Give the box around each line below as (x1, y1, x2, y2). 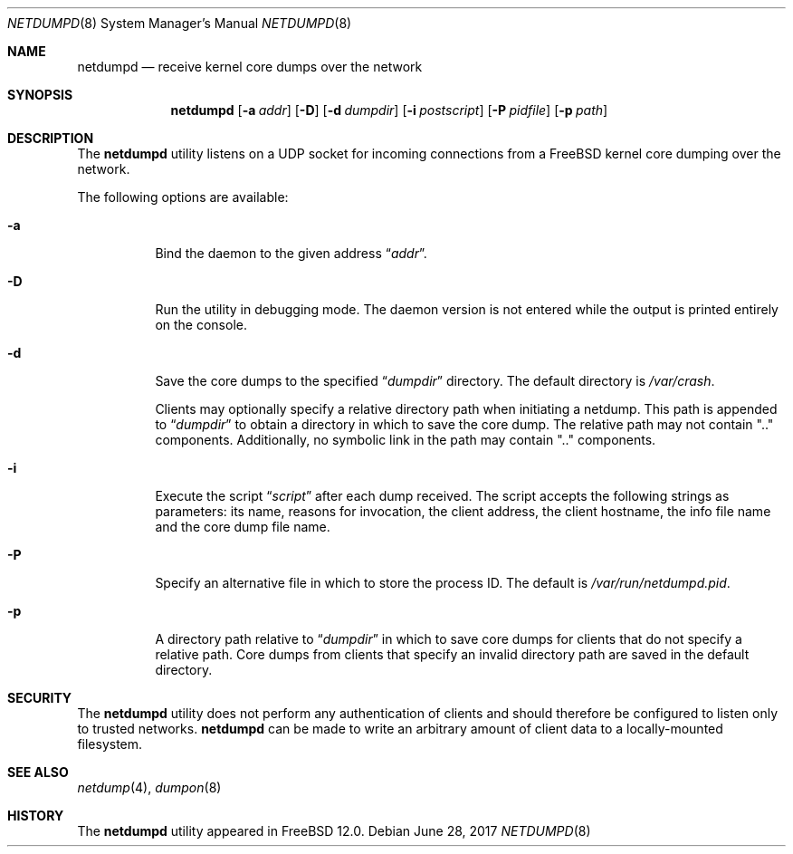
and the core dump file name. (155, 519, 330, 534)
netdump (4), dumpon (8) (77, 780, 222, 795)
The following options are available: (77, 189, 289, 205)
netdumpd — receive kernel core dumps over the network (77, 59, 423, 74)
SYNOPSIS (7, 87, 73, 102)
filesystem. (77, 736, 143, 752)
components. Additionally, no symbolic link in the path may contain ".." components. (155, 432, 656, 447)
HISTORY (7, 808, 64, 823)
